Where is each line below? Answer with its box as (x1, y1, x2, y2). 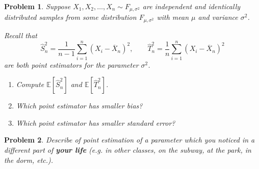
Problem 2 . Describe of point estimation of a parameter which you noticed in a (4, 134, 255, 145)
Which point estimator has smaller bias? (16, 100, 143, 111)
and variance (198, 12, 238, 22)
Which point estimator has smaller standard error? (16, 117, 175, 128)
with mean (157, 12, 189, 22)
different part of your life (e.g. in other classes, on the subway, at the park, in (4, 145, 251, 155)
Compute (16, 79, 44, 90)
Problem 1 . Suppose (4, 1, 71, 11)
